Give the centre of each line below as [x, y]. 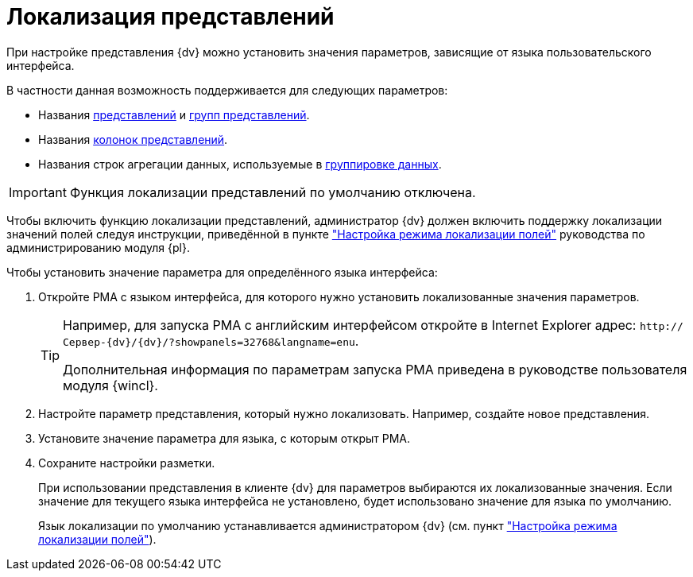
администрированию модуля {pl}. [98, 247]
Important [38, 192]
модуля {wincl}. [110, 385]
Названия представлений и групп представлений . [174, 114]
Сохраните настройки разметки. [127, 463]
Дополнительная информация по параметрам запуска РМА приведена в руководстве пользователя [375, 369]
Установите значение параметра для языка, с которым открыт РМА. [225, 438]
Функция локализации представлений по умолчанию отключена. [273, 192]
